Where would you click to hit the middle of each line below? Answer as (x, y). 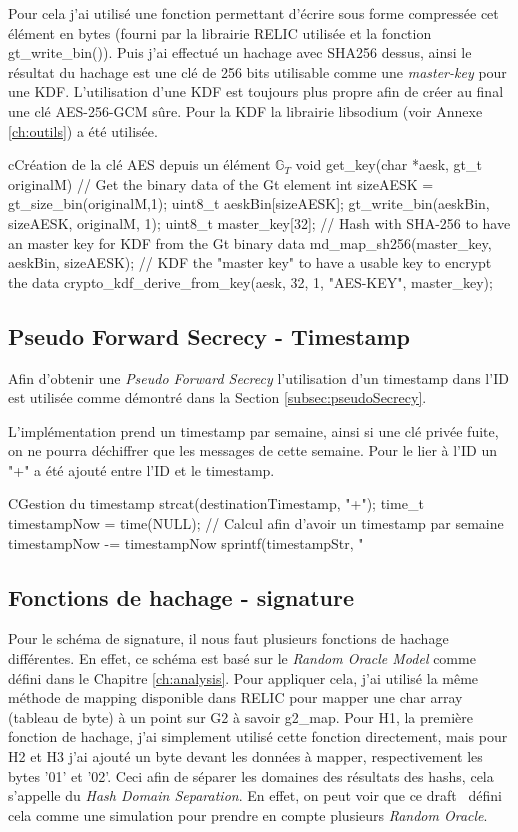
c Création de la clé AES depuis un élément (139, 164)
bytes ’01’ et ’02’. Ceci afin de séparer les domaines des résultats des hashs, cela (251, 775)
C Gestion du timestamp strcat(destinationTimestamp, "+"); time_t (216, 503)
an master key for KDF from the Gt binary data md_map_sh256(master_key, (250, 242)
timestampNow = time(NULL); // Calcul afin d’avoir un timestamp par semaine (256, 523)
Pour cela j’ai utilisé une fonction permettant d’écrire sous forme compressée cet (253, 13)
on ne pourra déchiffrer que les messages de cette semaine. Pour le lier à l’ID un (252, 450)
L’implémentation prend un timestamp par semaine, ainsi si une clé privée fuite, (253, 430)
